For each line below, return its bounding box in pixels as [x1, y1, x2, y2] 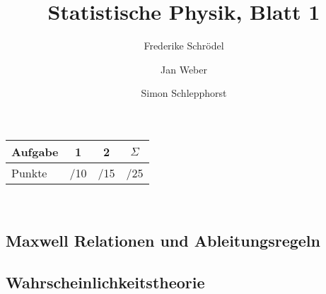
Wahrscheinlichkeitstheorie [6, 271, 205, 293]
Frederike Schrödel [144, 38, 224, 53]
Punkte [11, 164, 47, 181]
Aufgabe [11, 143, 59, 160]
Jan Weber [161, 61, 207, 76]
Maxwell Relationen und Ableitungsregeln [6, 229, 320, 251]
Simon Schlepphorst [141, 86, 227, 100]
